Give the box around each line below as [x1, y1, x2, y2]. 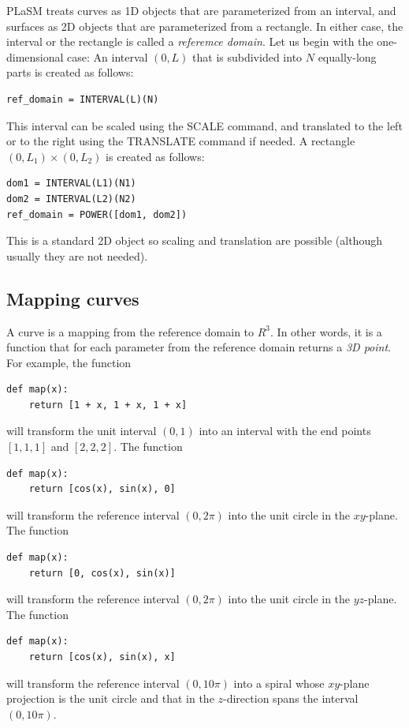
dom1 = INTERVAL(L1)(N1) [6, 178, 136, 190]
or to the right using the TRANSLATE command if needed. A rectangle [6, 133, 355, 149]
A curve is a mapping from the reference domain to [6, 323, 255, 340]
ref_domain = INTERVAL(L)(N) [6, 93, 159, 105]
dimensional [6, 48, 64, 65]
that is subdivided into [192, 48, 303, 65]
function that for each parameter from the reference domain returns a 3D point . [6, 339, 391, 355]
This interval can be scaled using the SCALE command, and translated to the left [6, 117, 403, 133]
